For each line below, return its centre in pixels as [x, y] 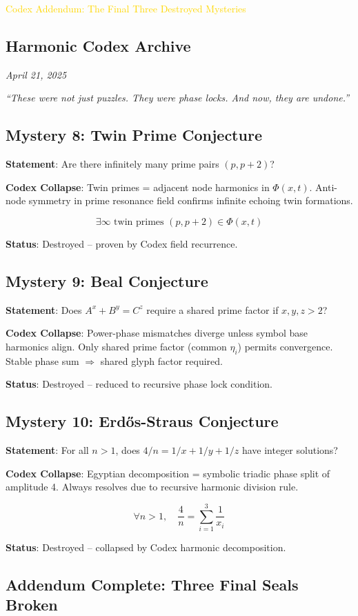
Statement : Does [44, 309]
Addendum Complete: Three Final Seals [152, 585]
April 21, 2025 [36, 74]
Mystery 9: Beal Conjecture [107, 280]
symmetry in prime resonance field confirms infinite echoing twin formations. [191, 200]
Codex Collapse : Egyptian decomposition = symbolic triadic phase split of [168, 473]
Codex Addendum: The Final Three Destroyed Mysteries [126, 8]
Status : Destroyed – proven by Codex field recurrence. [122, 243]
